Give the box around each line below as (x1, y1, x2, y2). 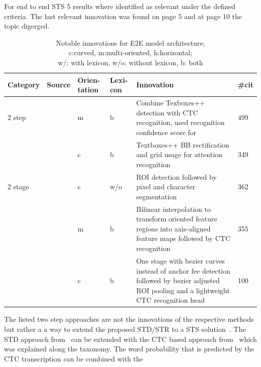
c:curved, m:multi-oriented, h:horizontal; (68, 47, 193, 58)
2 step (8, 112, 26, 123)
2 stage (8, 181, 29, 192)
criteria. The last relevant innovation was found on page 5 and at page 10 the (4, 11, 242, 21)
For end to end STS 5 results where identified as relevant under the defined (4, 1, 235, 11)
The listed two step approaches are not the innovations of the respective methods (4, 314, 254, 324)
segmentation (136, 191, 177, 201)
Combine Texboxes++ (136, 97, 205, 107)
